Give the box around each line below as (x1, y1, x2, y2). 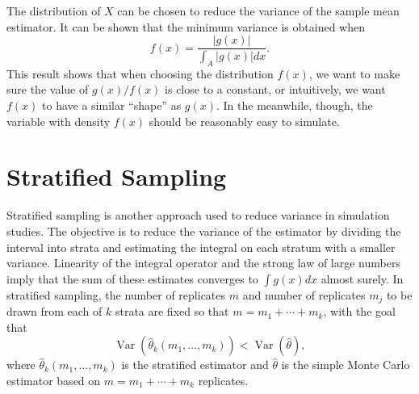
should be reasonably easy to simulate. (149, 112, 340, 129)
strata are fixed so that (115, 303, 229, 320)
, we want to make (308, 65, 400, 82)
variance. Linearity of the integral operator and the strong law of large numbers (6, 254, 400, 271)
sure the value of (6, 81, 89, 98)
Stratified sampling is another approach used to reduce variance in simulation (6, 207, 390, 224)
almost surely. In (321, 270, 404, 287)
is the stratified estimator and (121, 356, 269, 373)
